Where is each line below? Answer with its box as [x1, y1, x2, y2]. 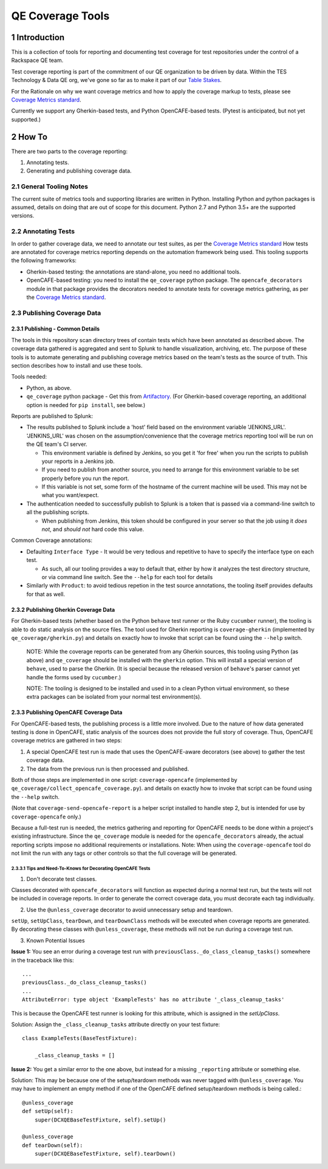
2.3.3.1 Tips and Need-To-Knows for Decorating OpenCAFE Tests [11, 865, 151, 871]
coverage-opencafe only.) [11, 813, 81, 820]
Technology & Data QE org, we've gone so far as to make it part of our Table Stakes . [11, 77, 222, 84]
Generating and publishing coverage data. [26, 167, 132, 174]
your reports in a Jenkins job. [41, 458, 115, 465]
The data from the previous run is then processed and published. [26, 765, 190, 772]
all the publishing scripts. [26, 509, 89, 516]
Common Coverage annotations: [11, 537, 93, 544]
